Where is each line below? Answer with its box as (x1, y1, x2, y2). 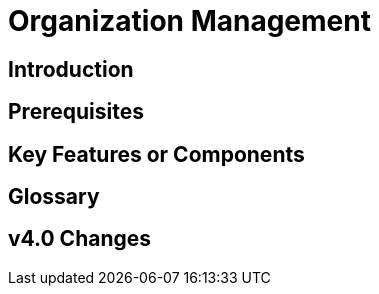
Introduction (8, 56, 134, 82)
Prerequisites (8, 99, 144, 125)
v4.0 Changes (8, 226, 152, 252)
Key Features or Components (8, 141, 305, 167)
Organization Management (8, 4, 371, 38)
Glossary (8, 184, 100, 210)
